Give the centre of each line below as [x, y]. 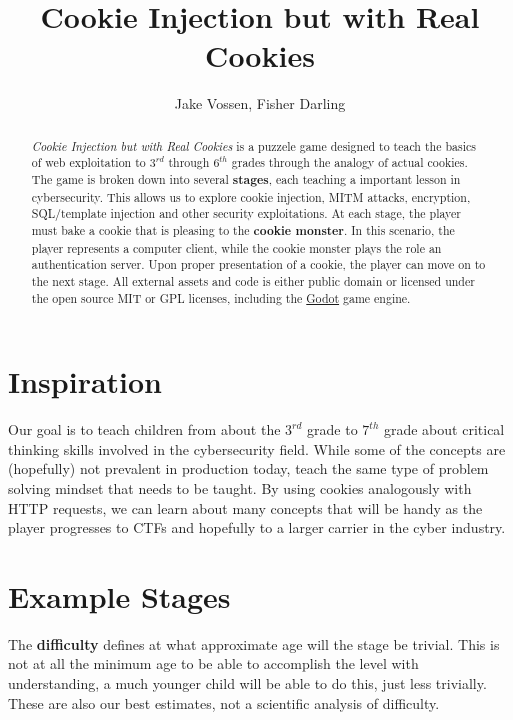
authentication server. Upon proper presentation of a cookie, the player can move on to [258, 264]
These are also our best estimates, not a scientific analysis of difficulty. [224, 702]
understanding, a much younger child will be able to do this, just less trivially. [247, 683]
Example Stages [119, 595]
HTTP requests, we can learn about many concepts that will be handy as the [245, 507]
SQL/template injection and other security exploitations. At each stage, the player [246, 213]
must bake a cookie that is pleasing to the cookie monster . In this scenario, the [243, 230]
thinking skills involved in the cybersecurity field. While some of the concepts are [257, 448]
